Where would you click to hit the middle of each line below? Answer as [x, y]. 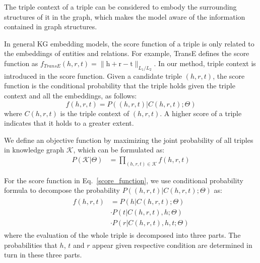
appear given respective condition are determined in [172, 245]
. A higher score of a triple [201, 113]
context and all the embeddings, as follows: [71, 95]
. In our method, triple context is [205, 63]
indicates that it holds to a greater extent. [69, 123]
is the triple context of [95, 113]
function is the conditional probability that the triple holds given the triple [120, 86]
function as [21, 63]
